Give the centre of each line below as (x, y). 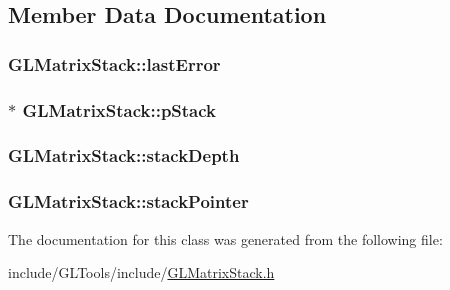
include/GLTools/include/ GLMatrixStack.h (141, 272)
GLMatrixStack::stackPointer (128, 201)
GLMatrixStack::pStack (119, 109)
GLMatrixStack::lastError (114, 63)
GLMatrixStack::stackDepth (124, 155)
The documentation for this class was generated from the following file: (225, 238)
